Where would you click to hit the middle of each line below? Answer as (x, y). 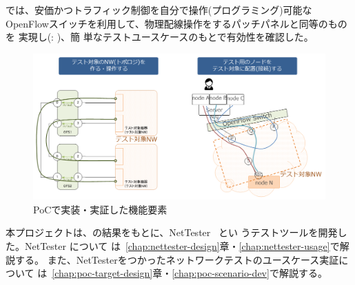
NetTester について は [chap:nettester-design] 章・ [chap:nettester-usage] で (182, 245)
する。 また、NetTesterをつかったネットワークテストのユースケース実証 (177, 259)
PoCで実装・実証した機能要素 (100, 209)
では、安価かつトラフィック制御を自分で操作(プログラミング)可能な (159, 10)
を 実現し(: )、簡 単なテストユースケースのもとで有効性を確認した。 (160, 37)
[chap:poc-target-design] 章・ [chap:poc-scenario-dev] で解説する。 (190, 273)
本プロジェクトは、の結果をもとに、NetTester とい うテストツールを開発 (172, 232)
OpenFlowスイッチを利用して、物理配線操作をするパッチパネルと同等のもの (176, 23)
